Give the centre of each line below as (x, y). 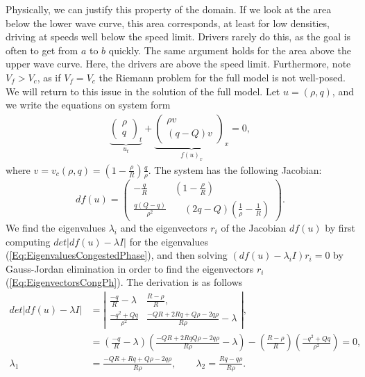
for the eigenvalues (169, 241)
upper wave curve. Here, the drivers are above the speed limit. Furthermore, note (178, 64)
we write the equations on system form (88, 105)
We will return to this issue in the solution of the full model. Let (143, 91)
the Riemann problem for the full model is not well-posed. (222, 77)
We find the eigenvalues (56, 227)
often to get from (42, 50)
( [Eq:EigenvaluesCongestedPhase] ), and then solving (117, 255)
